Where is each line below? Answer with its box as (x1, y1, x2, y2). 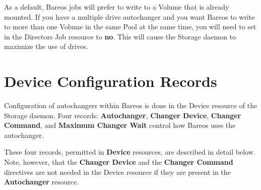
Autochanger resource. (4, 176, 79, 187)
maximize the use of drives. (4, 41, 88, 52)
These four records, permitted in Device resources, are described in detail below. (4, 147, 255, 157)
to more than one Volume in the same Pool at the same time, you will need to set (4, 21, 256, 32)
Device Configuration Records (4, 71, 217, 91)
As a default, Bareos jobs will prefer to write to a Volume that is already (4, 2, 229, 12)
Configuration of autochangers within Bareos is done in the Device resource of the (4, 100, 257, 111)
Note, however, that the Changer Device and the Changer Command (4, 157, 233, 167)
